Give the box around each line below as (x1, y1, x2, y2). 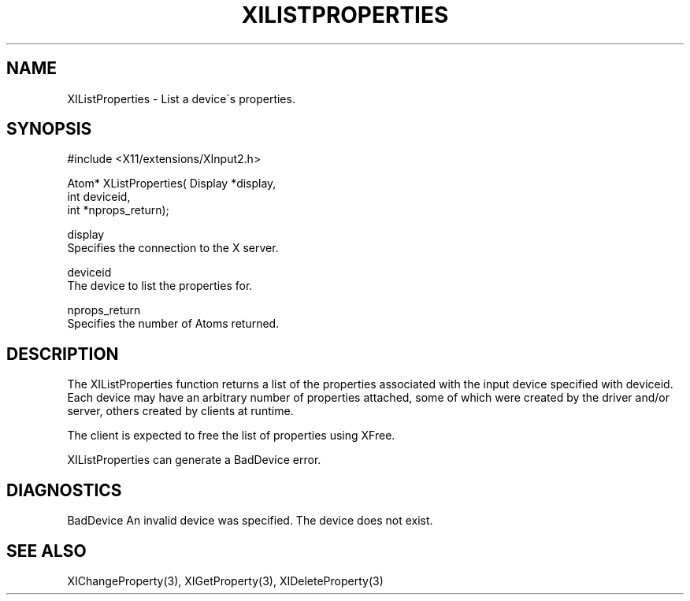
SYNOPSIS (6, 119, 92, 139)
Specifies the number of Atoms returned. (67, 317, 280, 331)
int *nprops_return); (67, 203, 169, 217)
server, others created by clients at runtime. (67, 404, 294, 418)
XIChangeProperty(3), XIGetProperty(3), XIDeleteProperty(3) (67, 573, 384, 588)
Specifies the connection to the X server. (67, 241, 279, 255)
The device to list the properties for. (67, 279, 253, 293)
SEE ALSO (6, 540, 87, 561)
